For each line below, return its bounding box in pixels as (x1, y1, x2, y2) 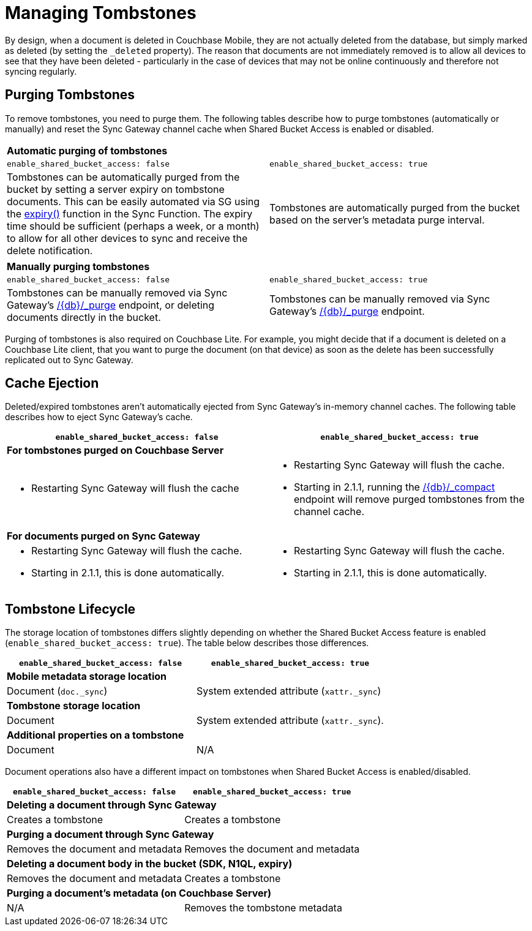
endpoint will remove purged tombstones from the (294, 493, 525, 506)
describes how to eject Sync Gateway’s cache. (5, 412, 193, 423)
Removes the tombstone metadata (184, 902, 342, 914)
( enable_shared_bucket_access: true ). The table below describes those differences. (5, 638, 369, 649)
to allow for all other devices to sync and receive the (7, 232, 248, 244)
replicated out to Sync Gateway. (5, 354, 133, 365)
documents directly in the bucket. (7, 311, 161, 323)
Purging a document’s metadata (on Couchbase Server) (7, 887, 272, 900)
